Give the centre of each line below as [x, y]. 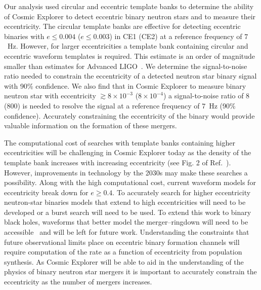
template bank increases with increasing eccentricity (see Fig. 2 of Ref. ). [118, 162]
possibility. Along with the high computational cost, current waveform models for [130, 182]
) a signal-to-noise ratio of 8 [206, 96]
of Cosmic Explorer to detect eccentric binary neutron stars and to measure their [130, 16]
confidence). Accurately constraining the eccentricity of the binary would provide [129, 115]
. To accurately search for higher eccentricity [182, 192]
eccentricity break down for [46, 192]
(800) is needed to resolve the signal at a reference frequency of [102, 105]
